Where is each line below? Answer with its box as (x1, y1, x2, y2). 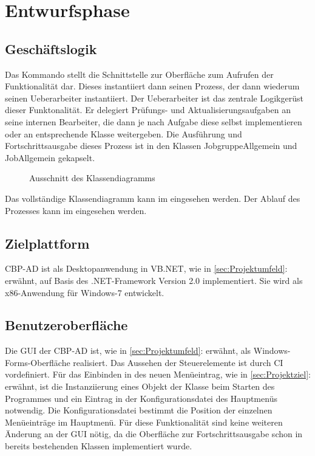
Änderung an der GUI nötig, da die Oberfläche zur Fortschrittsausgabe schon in (5, 427, 303, 440)
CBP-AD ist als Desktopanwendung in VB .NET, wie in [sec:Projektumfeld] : (5, 262, 288, 275)
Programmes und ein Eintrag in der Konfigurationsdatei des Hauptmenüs (5, 392, 277, 404)
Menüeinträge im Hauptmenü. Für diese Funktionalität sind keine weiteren (5, 415, 283, 428)
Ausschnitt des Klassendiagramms (29, 171, 155, 184)
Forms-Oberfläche (5, 356, 70, 368)
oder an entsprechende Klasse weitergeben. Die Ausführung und (5, 127, 242, 140)
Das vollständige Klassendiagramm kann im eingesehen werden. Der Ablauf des (5, 192, 300, 204)
